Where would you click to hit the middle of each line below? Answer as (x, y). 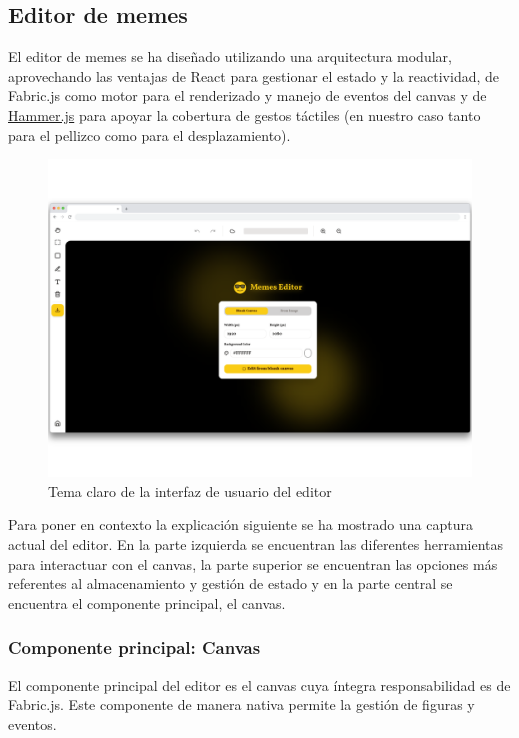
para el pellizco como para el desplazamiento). (149, 134)
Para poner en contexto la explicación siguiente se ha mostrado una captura (240, 524)
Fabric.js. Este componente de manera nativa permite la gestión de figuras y (241, 704)
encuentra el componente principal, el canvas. (147, 602)
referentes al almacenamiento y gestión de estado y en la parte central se (230, 583)
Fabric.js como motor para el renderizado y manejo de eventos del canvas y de (247, 95)
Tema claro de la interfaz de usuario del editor (190, 490)
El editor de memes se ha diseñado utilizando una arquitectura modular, (230, 56)
